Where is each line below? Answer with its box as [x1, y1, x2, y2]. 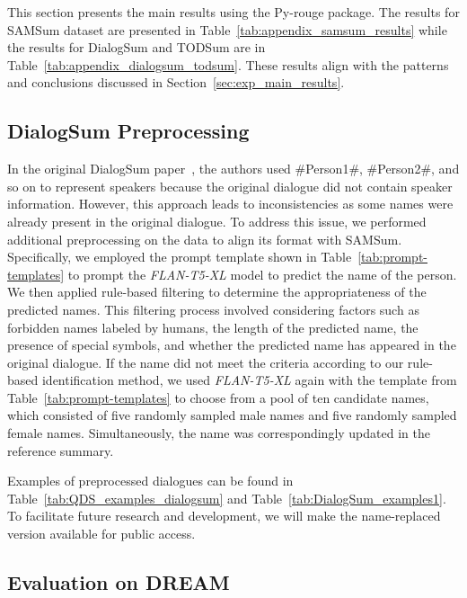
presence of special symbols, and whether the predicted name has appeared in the [7, 335, 456, 354]
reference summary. [7, 441, 114, 460]
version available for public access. [7, 524, 196, 543]
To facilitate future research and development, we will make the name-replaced [7, 506, 441, 525]
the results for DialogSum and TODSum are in [7, 38, 266, 57]
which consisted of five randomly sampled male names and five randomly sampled [7, 406, 457, 424]
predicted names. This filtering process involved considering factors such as [7, 299, 419, 318]
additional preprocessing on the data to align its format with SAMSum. [7, 229, 402, 248]
